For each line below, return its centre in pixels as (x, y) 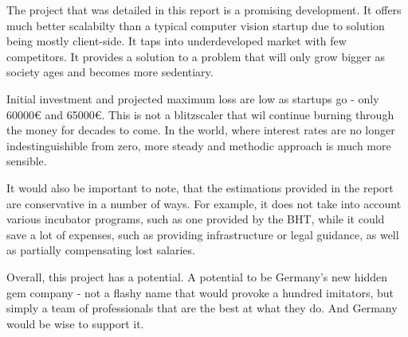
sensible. (27, 161)
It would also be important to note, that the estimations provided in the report (200, 187)
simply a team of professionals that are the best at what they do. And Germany (202, 308)
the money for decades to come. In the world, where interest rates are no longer (201, 130)
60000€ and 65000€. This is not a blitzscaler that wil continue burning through (200, 114)
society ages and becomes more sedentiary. (110, 72)
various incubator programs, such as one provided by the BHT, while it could (196, 219)
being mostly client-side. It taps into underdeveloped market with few (177, 41)
